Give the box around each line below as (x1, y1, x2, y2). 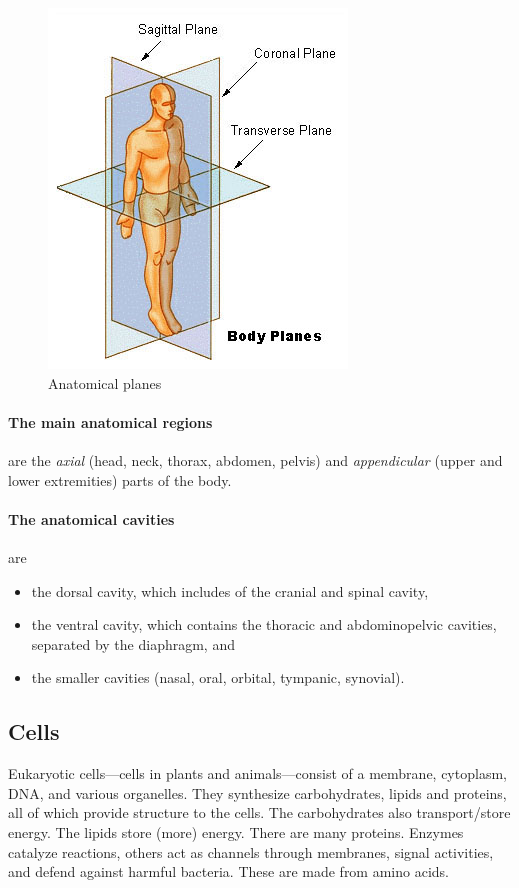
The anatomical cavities (8, 508, 175, 529)
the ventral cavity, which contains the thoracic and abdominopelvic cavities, (31, 614, 497, 635)
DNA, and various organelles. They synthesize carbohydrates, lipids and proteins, (8, 782, 507, 803)
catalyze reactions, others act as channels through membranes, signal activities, (8, 841, 494, 862)
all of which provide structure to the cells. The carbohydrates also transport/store (8, 802, 511, 823)
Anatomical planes (48, 372, 162, 393)
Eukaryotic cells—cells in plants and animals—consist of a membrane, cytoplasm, (8, 763, 507, 784)
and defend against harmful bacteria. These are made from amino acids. (8, 861, 449, 882)
